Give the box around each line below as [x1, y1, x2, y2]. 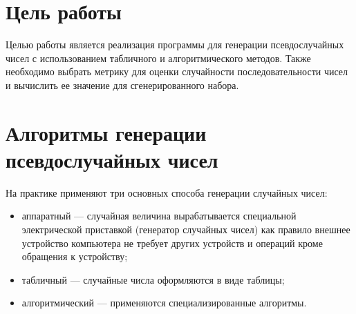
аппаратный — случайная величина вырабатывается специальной [21, 208, 297, 223]
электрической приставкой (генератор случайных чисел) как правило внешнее [21, 222, 350, 236]
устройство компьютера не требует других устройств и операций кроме [21, 235, 323, 250]
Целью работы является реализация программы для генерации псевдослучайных [6, 37, 344, 52]
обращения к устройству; [21, 249, 128, 264]
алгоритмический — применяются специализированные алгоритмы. [21, 295, 307, 310]
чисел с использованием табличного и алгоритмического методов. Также [6, 50, 311, 65]
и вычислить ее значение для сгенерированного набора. [6, 77, 239, 92]
